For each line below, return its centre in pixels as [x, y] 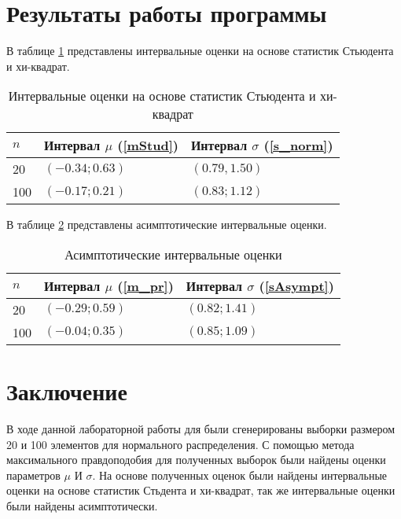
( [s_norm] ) [298, 145]
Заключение [67, 391]
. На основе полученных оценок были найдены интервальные [240, 475]
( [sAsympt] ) [296, 285]
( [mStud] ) [148, 145]
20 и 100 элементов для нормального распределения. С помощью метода [180, 444]
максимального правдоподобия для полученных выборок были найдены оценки [196, 460]
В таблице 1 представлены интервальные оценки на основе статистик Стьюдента [200, 51]
